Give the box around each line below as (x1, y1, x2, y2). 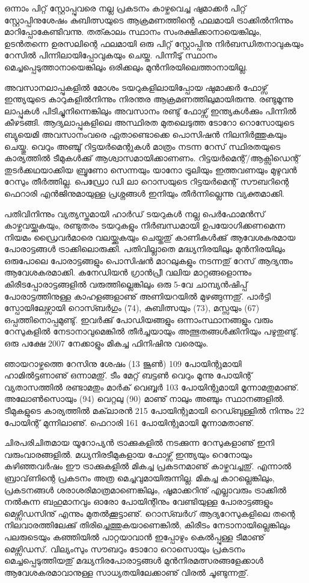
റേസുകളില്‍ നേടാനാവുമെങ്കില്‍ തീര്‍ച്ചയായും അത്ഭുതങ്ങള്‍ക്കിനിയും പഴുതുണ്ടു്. (4, 325, 299, 338)
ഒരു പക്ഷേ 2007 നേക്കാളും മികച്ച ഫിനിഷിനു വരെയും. (4, 337, 209, 350)
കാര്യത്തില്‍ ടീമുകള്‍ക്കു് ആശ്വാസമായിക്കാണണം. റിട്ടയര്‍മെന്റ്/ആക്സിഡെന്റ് (4, 152, 300, 164)
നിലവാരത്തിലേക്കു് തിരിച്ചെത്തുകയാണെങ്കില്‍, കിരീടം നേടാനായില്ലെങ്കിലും (4, 519, 290, 531)
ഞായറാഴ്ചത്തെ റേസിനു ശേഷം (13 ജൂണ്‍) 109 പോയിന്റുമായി (4, 357, 242, 369)
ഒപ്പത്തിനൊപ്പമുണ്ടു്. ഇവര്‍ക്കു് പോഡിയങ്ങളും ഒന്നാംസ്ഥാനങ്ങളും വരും (4, 313, 273, 325)
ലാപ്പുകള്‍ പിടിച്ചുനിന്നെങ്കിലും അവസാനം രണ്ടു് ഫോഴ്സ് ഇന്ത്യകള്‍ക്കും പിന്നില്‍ (4, 104, 296, 117)
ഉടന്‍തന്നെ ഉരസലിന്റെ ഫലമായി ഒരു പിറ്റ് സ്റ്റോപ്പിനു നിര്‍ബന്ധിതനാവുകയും (4, 37, 304, 49)
